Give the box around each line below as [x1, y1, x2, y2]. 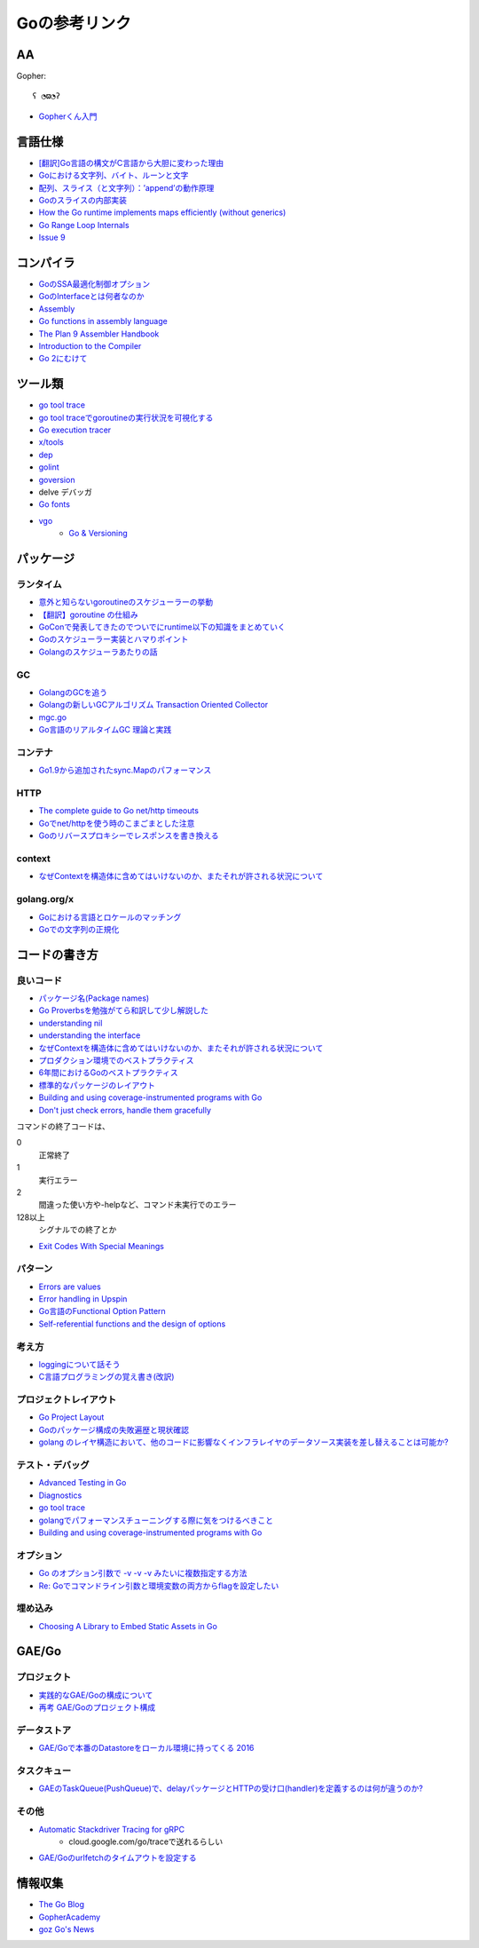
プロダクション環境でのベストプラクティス [38, 1055, 194, 1065]
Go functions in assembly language [38, 316, 168, 327]
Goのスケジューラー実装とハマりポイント [38, 634, 189, 645]
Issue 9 [38, 232, 66, 243]
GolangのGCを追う [38, 687, 108, 698]
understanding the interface [38, 1030, 141, 1041]
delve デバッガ [38, 487, 92, 497]
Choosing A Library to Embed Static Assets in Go [38, 1620, 217, 1631]
